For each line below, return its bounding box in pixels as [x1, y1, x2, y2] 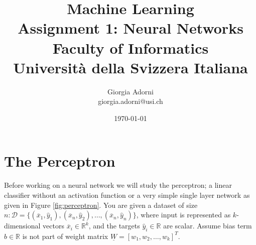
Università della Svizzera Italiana [13, 57, 248, 77]
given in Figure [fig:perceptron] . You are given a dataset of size [4, 199, 198, 210]
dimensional [4, 220, 41, 231]
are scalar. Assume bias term [163, 220, 252, 231]
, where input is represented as [136, 209, 231, 220]
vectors [43, 220, 64, 231]
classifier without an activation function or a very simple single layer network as [4, 190, 250, 200]
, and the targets [88, 220, 140, 231]
